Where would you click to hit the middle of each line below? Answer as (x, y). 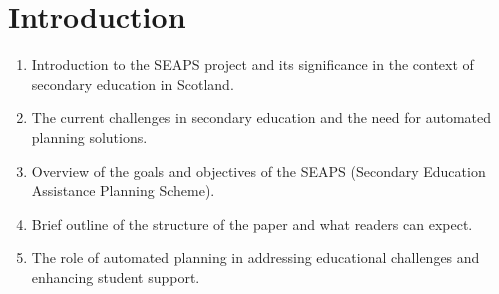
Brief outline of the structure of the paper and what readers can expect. (252, 223)
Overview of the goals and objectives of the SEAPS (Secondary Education (258, 170)
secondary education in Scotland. (132, 83)
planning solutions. (89, 136)
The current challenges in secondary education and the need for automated (261, 117)
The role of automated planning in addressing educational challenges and (255, 257)
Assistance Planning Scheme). (123, 190)
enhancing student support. (115, 276)
